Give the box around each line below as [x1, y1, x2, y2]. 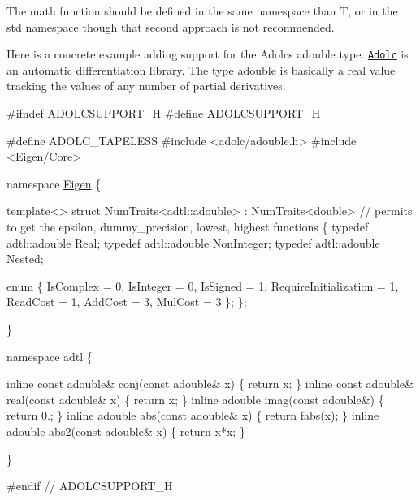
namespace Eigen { [6, 175, 102, 192]
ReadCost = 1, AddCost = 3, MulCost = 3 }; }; [6, 293, 247, 310]
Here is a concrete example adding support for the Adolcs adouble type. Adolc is [6, 45, 409, 62]
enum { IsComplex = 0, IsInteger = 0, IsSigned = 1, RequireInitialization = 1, [6, 277, 399, 294]
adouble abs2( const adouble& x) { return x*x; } [6, 422, 245, 439]
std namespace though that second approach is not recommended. [6, 18, 335, 35]
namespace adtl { [6, 347, 93, 364]
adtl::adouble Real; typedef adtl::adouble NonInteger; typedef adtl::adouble [6, 234, 380, 251]
